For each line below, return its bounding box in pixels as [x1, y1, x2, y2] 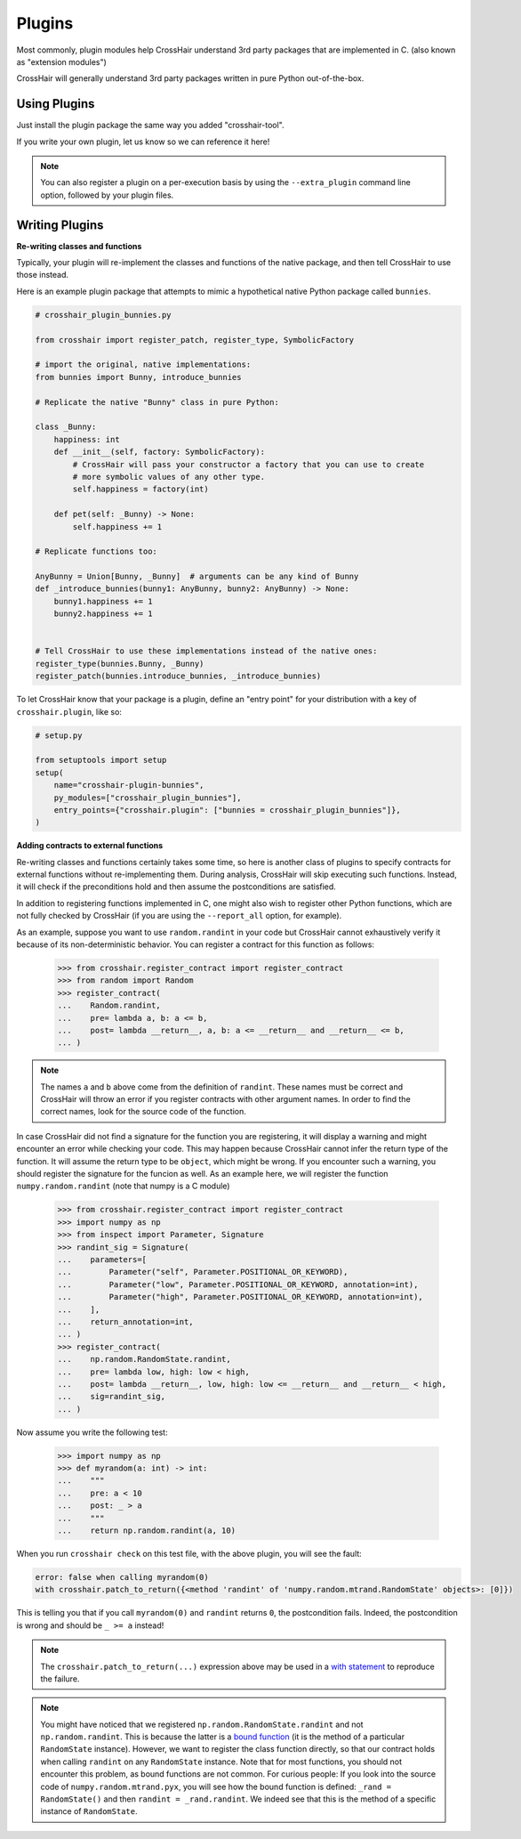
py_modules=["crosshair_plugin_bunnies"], [53, 792, 242, 803]
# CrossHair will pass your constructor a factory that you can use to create [72, 459, 425, 469]
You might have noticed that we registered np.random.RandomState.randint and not [40, 1719, 364, 1730]
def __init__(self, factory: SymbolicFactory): [53, 447, 266, 458]
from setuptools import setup [35, 755, 167, 766]
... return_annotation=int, [57, 1316, 195, 1326]
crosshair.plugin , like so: [16, 706, 122, 717]
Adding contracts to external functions [16, 840, 164, 851]
